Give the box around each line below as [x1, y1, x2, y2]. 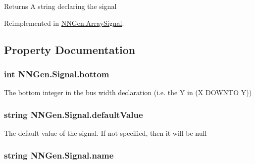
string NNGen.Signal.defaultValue [4, 108, 143, 120]
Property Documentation [4, 42, 136, 57]
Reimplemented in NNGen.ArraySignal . [4, 17, 124, 28]
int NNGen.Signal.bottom [4, 67, 109, 80]
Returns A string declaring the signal [4, 1, 117, 11]
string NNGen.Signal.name [4, 149, 114, 161]
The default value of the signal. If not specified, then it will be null [4, 128, 207, 138]
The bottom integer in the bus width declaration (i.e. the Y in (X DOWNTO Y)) [4, 87, 252, 98]
